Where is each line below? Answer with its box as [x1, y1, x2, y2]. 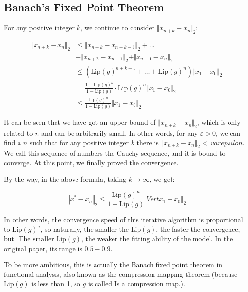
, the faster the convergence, [156, 224, 240, 234]
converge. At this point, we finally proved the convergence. [4, 157, 179, 168]
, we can [216, 128, 241, 138]
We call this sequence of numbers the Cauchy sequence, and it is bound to [4, 148, 226, 158]
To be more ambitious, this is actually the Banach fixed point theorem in [4, 259, 223, 270]
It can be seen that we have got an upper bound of [4, 117, 156, 127]
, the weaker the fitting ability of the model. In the [81, 233, 233, 243]
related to [4, 128, 33, 138]
